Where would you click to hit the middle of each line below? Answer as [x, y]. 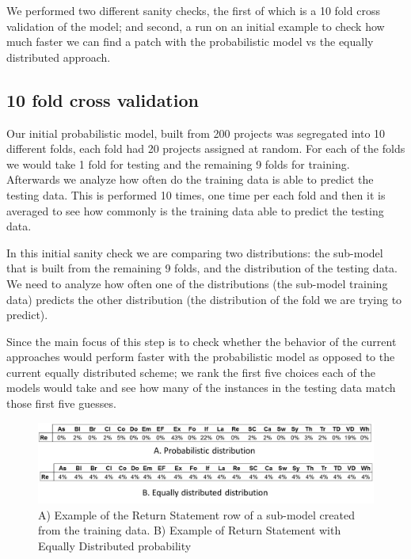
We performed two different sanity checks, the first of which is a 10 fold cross [193, 10]
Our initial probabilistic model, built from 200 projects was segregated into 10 [196, 133]
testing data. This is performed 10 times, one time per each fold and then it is [196, 194]
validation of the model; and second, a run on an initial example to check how [196, 26]
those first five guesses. [61, 403]
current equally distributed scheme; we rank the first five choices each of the [191, 372]
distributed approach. [59, 57]
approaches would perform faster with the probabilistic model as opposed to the [201, 357]
